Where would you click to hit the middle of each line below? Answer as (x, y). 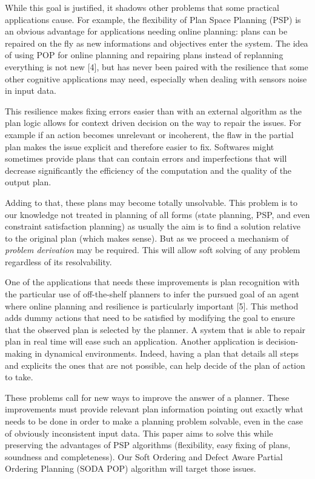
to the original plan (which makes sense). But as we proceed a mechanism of (147, 238)
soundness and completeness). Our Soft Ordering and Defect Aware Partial (144, 456)
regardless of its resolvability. (58, 261)
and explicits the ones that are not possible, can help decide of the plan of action (155, 365)
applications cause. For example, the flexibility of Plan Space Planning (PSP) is (153, 19)
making (18, 353)
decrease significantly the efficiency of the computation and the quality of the (148, 170)
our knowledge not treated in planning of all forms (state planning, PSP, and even (157, 214)
